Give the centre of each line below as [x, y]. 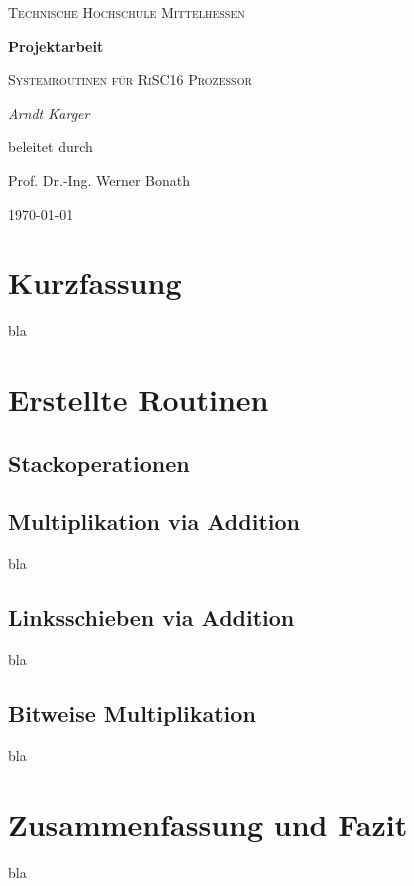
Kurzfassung [95, 282]
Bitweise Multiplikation [132, 713]
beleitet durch [50, 146]
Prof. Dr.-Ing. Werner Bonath [99, 179]
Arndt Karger [49, 112]
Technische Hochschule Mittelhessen [126, 12]
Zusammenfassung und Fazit [208, 823]
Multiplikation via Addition [154, 521]
